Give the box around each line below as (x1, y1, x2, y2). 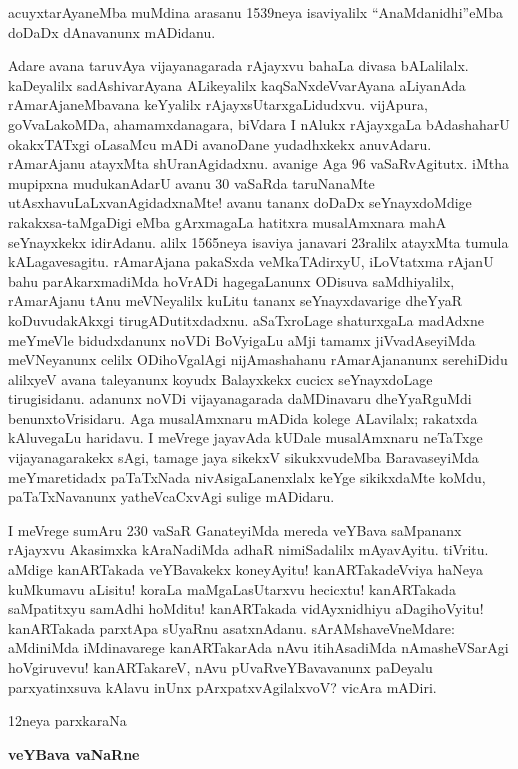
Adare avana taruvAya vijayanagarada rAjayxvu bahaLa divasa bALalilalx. (8, 55, 469, 76)
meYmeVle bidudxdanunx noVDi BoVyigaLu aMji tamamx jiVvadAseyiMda (8, 329, 476, 350)
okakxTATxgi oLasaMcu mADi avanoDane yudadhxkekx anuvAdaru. (8, 133, 432, 154)
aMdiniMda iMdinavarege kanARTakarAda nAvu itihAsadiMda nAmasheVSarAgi (8, 637, 509, 658)
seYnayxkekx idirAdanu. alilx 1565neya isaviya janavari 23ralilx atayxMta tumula (8, 231, 509, 252)
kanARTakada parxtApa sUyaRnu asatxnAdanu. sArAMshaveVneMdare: (8, 617, 455, 638)
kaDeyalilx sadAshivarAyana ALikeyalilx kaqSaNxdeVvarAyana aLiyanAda (8, 74, 466, 95)
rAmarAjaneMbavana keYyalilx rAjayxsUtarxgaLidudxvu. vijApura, (8, 94, 428, 115)
